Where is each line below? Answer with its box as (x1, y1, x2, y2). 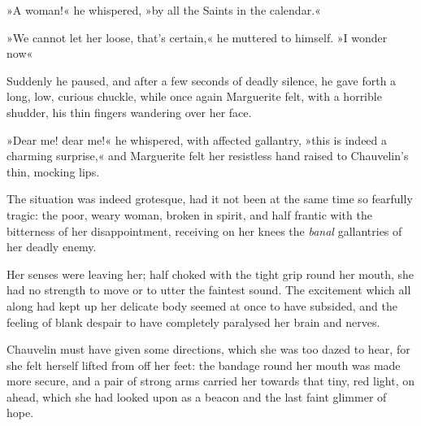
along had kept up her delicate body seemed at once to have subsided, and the (7, 297, 397, 314)
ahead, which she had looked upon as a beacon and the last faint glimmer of (7, 388, 387, 405)
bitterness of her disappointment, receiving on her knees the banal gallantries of (7, 222, 402, 239)
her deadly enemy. (7, 238, 97, 255)
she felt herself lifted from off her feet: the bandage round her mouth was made (7, 356, 401, 373)
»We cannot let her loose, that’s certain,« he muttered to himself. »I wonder (7, 28, 388, 46)
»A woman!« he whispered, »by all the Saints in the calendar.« (7, 2, 321, 18)
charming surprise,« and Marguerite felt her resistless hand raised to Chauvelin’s (7, 147, 409, 164)
